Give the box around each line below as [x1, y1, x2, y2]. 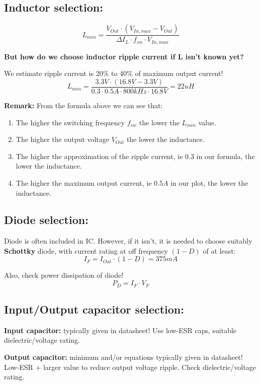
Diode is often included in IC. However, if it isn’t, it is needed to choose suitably [4, 236, 252, 246]
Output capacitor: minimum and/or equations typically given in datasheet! [4, 351, 243, 362]
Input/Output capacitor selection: [4, 301, 184, 317]
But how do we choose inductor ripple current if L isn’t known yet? [4, 51, 244, 61]
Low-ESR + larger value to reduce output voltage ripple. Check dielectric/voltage [4, 361, 256, 372]
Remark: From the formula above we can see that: [4, 100, 163, 110]
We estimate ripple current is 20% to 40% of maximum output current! [4, 68, 223, 79]
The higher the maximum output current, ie [16, 177, 152, 188]
